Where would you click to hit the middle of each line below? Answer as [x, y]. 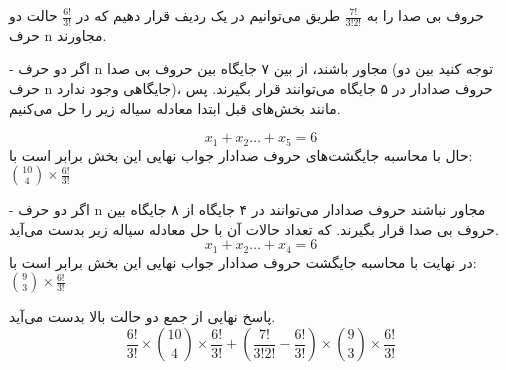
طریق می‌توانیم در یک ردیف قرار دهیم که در [208, 15]
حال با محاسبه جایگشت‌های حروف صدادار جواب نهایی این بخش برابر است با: [241, 154]
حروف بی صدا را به [425, 15]
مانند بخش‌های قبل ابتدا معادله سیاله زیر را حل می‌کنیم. [175, 107]
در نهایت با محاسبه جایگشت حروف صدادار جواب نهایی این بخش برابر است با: [243, 261]
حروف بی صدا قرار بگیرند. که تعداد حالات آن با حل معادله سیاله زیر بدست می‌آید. [254, 228]
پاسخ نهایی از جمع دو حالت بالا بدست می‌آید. [142, 316]
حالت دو [33, 15]
